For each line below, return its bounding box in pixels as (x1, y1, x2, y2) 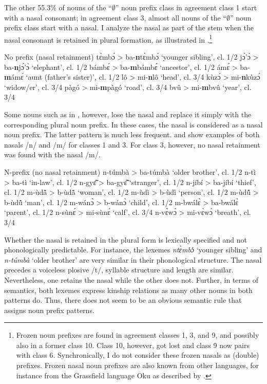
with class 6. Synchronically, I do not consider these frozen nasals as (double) (16, 350, 259, 360)
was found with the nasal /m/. (4, 149, 101, 160)
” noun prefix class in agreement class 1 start (115, 2, 257, 12)
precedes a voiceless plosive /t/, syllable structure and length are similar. (4, 264, 234, 275)
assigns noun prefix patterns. (4, 304, 94, 315)
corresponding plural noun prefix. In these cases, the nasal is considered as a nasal (4, 119, 263, 130)
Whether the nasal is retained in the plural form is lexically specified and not (4, 234, 247, 245)
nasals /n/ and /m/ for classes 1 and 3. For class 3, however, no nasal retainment (4, 139, 260, 150)
